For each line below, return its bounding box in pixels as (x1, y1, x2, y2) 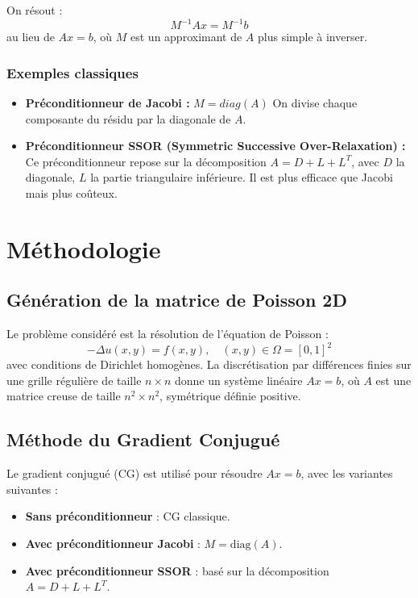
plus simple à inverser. (258, 28, 368, 45)
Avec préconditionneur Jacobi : (25, 534, 201, 551)
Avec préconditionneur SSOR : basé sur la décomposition (25, 562, 329, 579)
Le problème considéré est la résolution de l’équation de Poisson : (6, 325, 329, 342)
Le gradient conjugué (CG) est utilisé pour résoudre (6, 465, 263, 482)
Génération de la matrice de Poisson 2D (6, 287, 347, 312)
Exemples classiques (6, 62, 139, 82)
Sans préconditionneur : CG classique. (25, 508, 230, 525)
